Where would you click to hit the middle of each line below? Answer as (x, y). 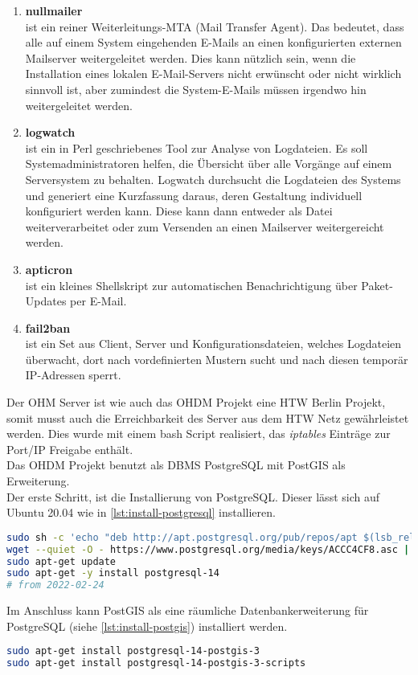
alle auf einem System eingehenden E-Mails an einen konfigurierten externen (213, 42)
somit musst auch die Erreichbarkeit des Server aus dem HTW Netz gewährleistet (208, 417)
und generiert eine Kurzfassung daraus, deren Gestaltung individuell (194, 195)
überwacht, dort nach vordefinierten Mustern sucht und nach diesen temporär (217, 359)
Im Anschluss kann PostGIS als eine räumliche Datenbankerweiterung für (188, 610)
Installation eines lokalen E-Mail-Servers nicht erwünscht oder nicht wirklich (213, 74)
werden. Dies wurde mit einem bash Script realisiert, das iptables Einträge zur (199, 434)
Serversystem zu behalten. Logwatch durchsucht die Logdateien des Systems (213, 179)
